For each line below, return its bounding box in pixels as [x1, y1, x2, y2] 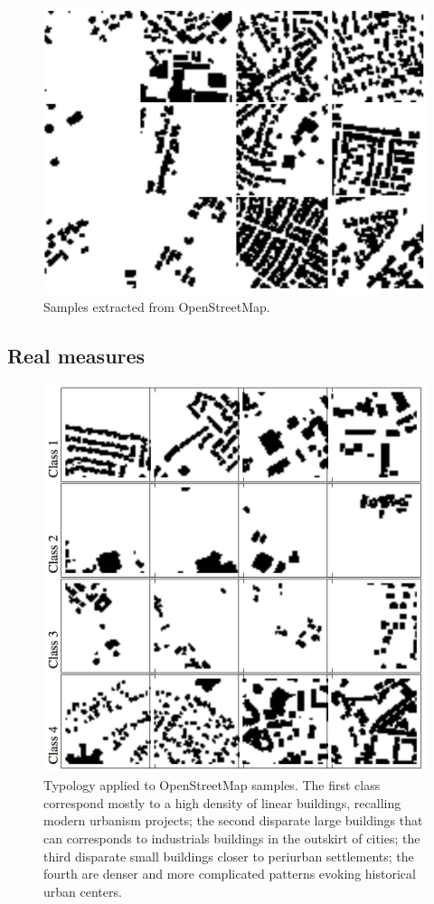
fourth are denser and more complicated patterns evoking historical [43, 864, 416, 883]
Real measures [7, 341, 146, 369]
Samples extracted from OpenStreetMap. [43, 297, 270, 315]
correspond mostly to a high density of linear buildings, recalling [43, 793, 401, 812]
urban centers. [43, 881, 122, 900]
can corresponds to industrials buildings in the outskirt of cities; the [43, 828, 420, 847]
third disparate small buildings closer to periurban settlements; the [43, 846, 414, 865]
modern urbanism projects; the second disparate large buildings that [43, 811, 423, 830]
